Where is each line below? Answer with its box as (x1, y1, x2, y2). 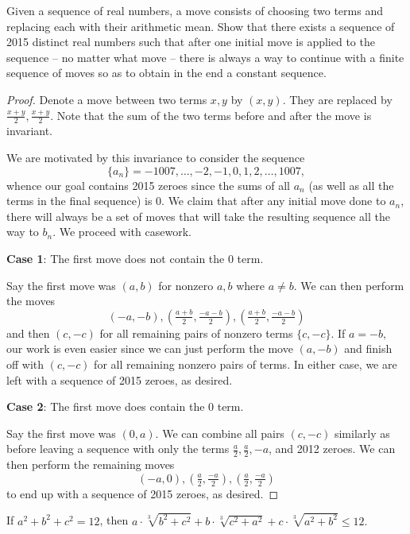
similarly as (334, 424, 390, 441)
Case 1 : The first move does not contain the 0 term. (6, 250, 264, 266)
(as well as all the (308, 176, 394, 193)
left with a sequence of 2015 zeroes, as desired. (6, 371, 233, 388)
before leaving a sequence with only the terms (6, 440, 230, 457)
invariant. (6, 122, 53, 139)
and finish (344, 340, 393, 357)
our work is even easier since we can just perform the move (6, 340, 293, 357)
